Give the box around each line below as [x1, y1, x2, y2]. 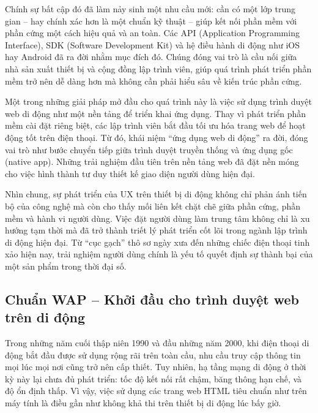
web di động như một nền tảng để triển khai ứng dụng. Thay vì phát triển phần [5, 107, 306, 119]
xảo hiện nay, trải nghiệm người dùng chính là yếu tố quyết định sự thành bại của [5, 248, 313, 260]
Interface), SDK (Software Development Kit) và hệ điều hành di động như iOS [5, 38, 300, 51]
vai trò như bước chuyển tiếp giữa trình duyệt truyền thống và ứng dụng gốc [5, 143, 293, 156]
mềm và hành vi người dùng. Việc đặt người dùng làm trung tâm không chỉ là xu [5, 211, 310, 224]
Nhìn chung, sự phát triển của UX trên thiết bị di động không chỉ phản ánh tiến [5, 188, 307, 200]
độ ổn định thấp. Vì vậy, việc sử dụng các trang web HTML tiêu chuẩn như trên [5, 384, 307, 397]
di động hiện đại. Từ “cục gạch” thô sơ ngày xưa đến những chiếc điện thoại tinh [5, 235, 310, 248]
